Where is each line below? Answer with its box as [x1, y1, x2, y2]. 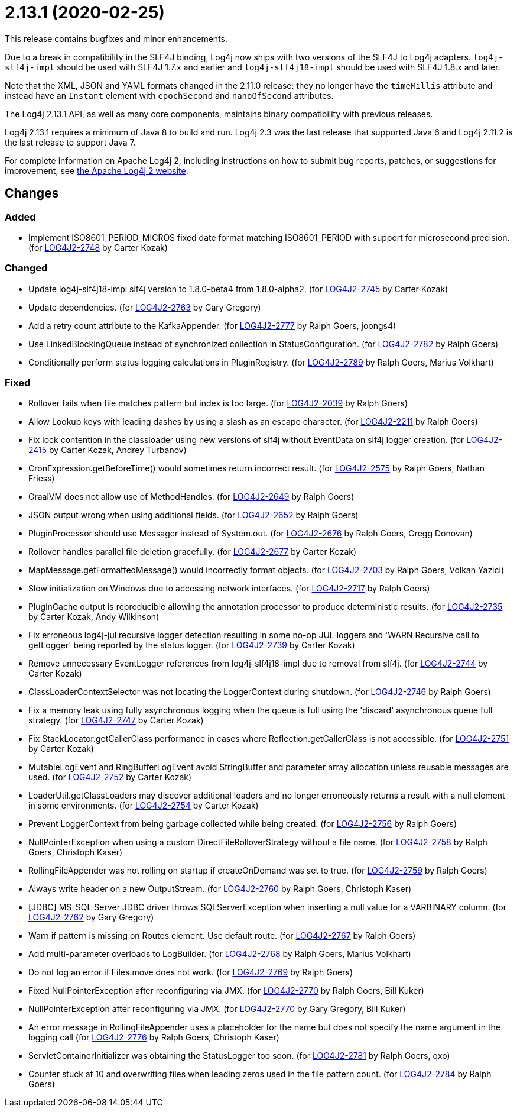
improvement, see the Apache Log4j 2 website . [5, 165, 188, 176]
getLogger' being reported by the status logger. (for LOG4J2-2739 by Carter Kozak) [28, 640, 355, 651]
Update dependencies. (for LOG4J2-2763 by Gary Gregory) [28, 302, 261, 312]
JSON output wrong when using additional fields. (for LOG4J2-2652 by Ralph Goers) [28, 510, 359, 521]
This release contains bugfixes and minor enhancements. [5, 33, 228, 44]
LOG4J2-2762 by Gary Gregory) [28, 912, 154, 923]
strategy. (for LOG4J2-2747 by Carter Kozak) [28, 715, 204, 726]
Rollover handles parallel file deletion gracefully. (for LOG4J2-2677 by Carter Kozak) [28, 547, 357, 557]
